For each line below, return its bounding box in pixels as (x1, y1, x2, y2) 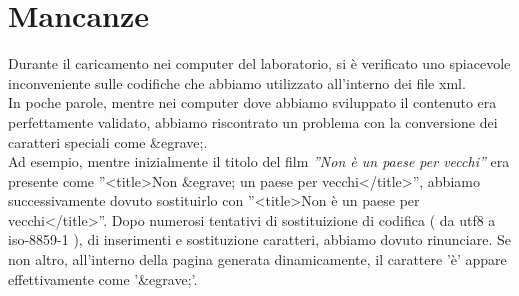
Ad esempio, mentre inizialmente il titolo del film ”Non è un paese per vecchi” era (8, 151, 510, 172)
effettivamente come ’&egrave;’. (8, 268, 198, 289)
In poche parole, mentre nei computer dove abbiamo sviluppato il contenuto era (8, 92, 497, 113)
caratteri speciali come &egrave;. (8, 131, 208, 152)
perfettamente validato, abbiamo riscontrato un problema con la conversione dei (8, 111, 498, 132)
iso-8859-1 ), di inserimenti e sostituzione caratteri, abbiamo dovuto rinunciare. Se (8, 229, 511, 250)
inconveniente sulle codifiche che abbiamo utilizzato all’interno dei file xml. (8, 72, 466, 93)
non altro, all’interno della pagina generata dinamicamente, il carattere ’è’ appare (8, 249, 507, 270)
